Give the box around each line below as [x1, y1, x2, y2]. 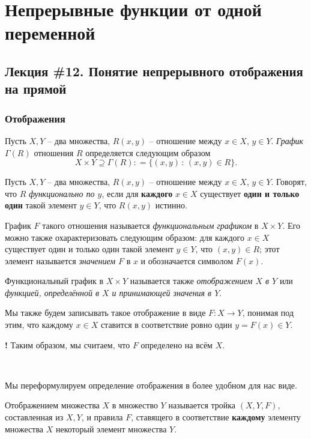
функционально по [28, 187, 95, 199]
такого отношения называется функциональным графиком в [42, 219, 259, 231]
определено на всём [140, 338, 213, 351]
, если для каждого [101, 187, 173, 199]
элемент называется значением [5, 254, 116, 267]
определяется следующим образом [85, 146, 211, 159]
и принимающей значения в [112, 286, 212, 298]
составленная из [5, 411, 64, 423]
